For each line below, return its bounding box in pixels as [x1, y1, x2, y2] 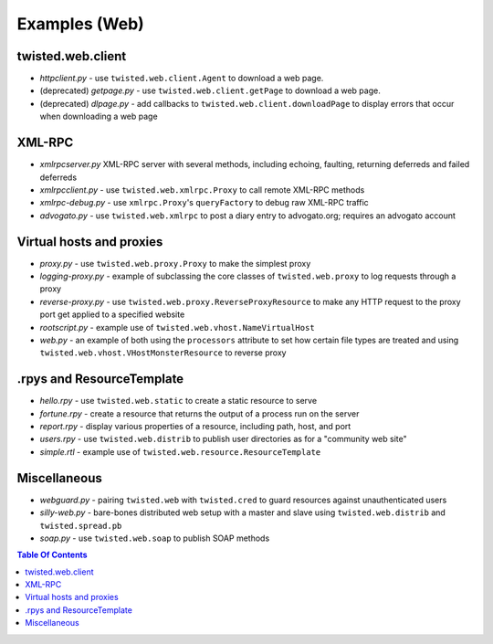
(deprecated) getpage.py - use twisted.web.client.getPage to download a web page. [39, 85, 381, 96]
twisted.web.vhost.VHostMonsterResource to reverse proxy [39, 347, 287, 358]
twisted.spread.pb [39, 521, 122, 531]
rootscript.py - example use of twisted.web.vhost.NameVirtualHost [39, 322, 315, 333]
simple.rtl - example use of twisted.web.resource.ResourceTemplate [39, 446, 321, 457]
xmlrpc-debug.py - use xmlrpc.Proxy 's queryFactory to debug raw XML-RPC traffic [39, 197, 369, 208]
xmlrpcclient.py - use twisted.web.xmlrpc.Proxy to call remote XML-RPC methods [39, 184, 365, 195]
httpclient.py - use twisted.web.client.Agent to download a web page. [39, 73, 324, 84]
